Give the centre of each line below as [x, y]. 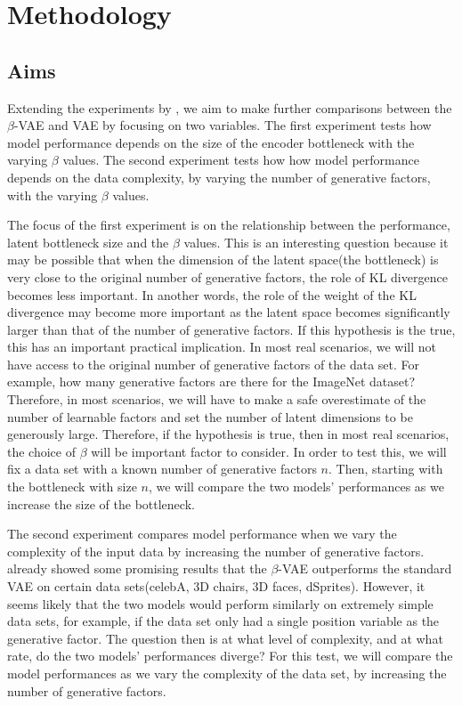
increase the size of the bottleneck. [101, 503]
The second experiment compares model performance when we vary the [202, 534]
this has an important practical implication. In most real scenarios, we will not [222, 347]
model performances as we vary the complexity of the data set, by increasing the [227, 673]
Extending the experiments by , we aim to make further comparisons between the [230, 107]
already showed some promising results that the [137, 568]
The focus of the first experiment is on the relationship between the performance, [229, 225]
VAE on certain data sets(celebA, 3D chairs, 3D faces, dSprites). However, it [216, 586]
